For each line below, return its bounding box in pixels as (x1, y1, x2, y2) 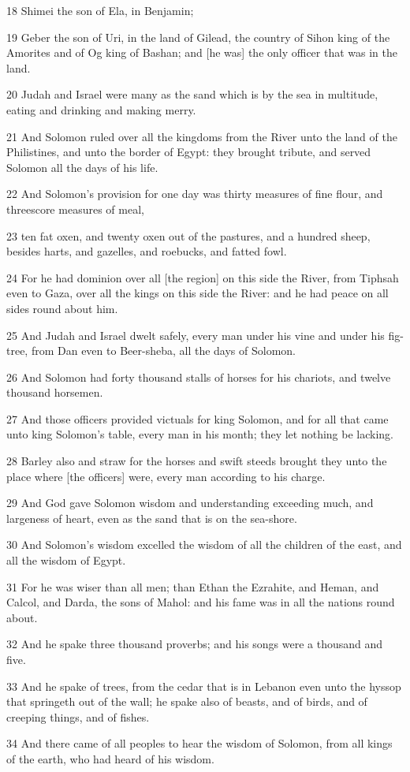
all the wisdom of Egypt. (6, 552, 126, 569)
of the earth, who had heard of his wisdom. (6, 750, 214, 766)
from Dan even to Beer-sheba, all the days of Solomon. (31, 342, 296, 359)
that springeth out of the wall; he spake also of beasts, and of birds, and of (6, 693, 367, 710)
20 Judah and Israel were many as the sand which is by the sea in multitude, (6, 86, 378, 103)
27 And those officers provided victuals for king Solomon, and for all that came (6, 410, 389, 427)
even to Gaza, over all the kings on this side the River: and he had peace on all (6, 285, 389, 301)
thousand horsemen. (6, 384, 103, 401)
